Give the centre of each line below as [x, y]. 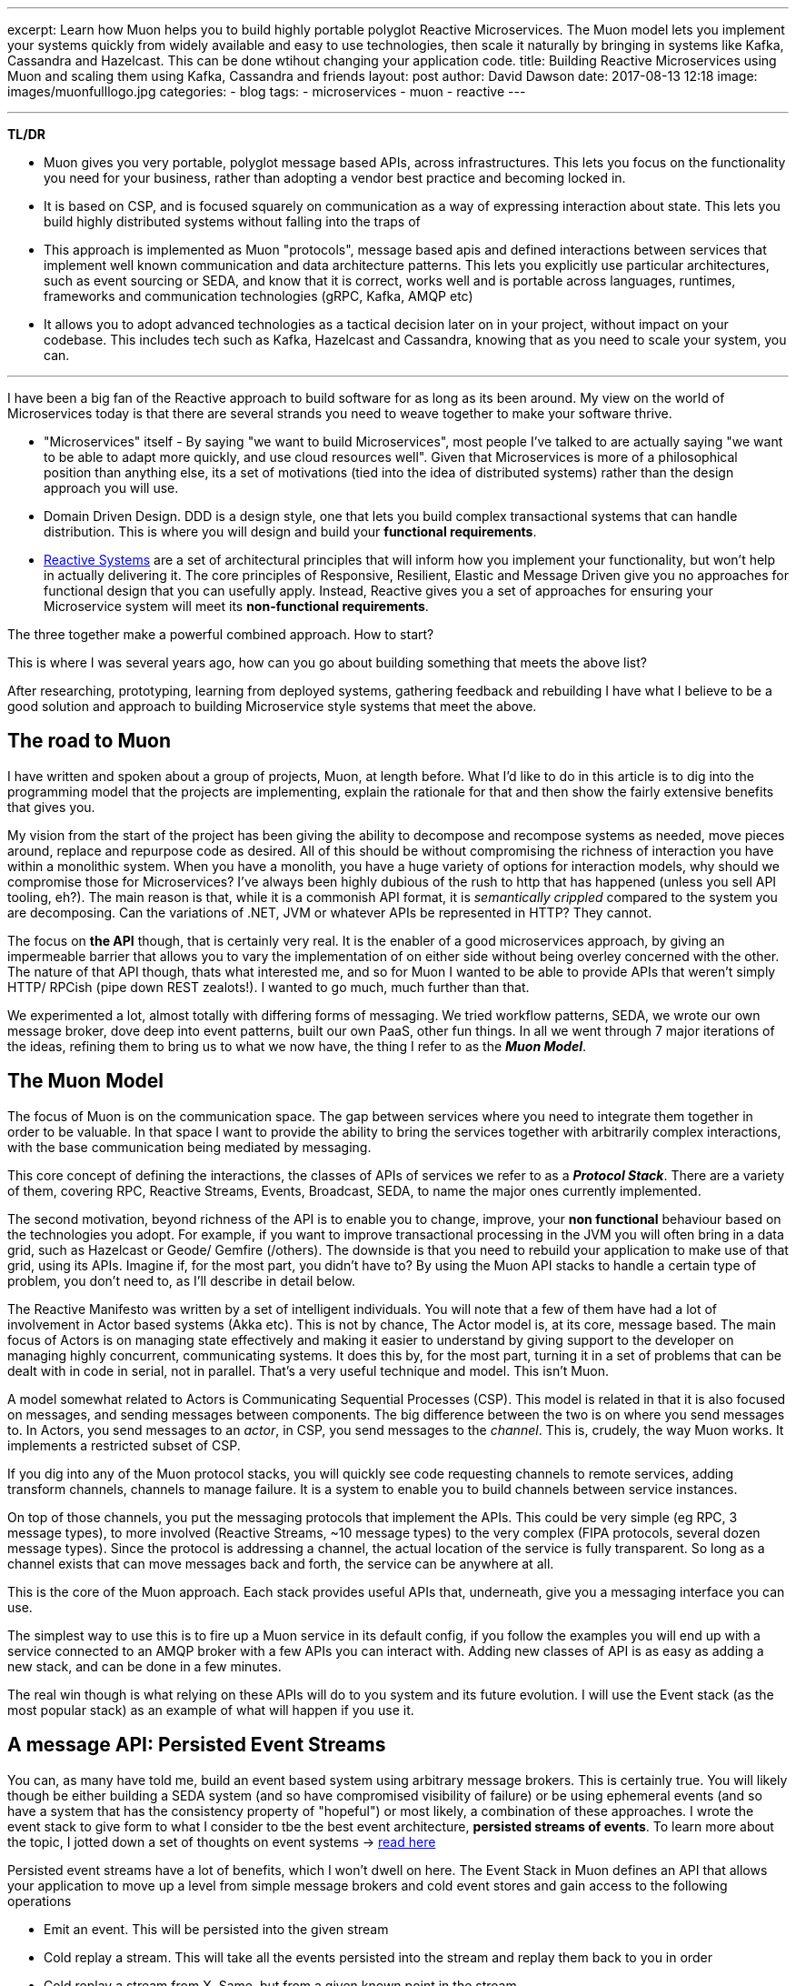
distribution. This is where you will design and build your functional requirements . [290, 532]
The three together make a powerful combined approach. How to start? [221, 634]
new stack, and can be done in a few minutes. [144, 1666]
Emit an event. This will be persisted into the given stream [216, 1929]
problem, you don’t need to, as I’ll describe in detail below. [182, 1280]
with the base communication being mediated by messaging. [189, 1147]
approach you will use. [111, 488]
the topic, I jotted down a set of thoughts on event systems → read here [222, 1841]
